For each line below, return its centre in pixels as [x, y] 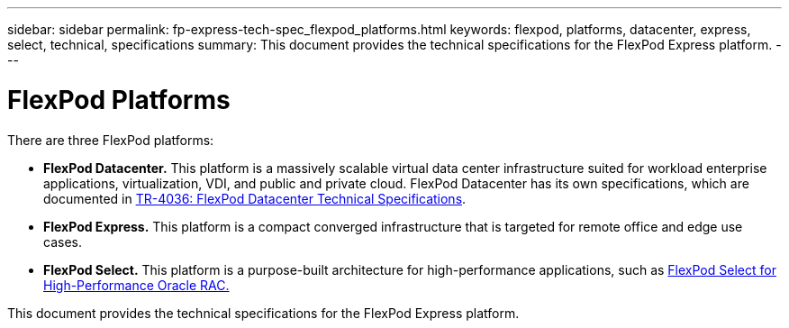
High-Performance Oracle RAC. [136, 285]
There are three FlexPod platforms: [111, 140]
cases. [63, 241]
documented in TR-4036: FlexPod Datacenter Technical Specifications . [255, 198]
